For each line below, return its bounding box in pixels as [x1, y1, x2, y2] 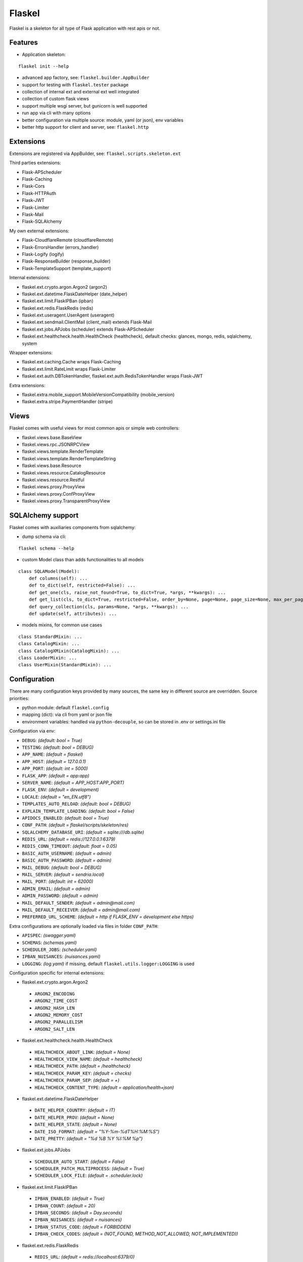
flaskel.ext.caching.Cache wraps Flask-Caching [22, 359, 121, 365]
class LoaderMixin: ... [18, 655, 77, 661]
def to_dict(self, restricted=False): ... [28, 583, 136, 588]
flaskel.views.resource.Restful [22, 477, 84, 483]
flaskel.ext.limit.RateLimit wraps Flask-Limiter [22, 366, 116, 372]
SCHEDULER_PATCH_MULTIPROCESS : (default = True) [34, 1166, 145, 1172]
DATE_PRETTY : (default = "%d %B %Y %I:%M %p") [34, 1135, 143, 1141]
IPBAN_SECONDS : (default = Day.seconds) [34, 1210, 123, 1216]
